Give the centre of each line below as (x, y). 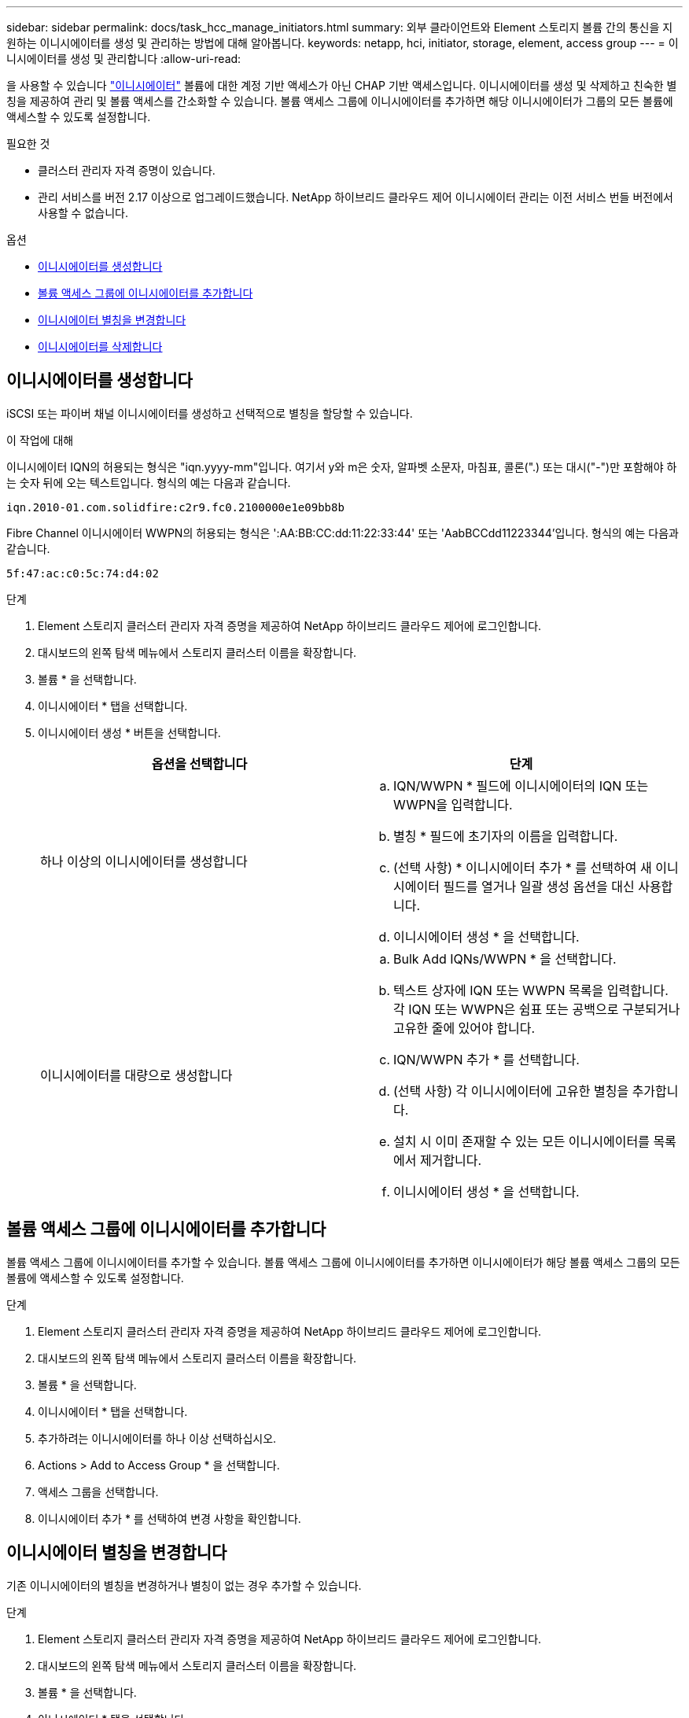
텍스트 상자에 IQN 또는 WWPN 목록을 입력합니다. (531, 990)
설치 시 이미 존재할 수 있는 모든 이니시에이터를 (521, 1141)
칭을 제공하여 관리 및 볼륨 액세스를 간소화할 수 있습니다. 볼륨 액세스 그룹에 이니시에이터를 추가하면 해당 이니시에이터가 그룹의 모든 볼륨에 (340, 101)
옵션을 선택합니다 (199, 763)
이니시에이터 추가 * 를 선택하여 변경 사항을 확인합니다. (169, 1518)
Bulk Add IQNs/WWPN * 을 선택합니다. (505, 959)
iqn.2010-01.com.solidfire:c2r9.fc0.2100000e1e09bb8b (175, 507)
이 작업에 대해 (40, 440)
